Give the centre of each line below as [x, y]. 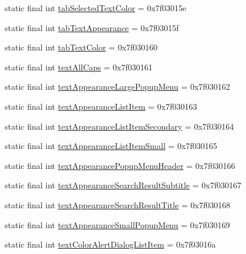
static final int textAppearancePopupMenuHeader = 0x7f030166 [120, 165]
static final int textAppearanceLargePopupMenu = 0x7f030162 [117, 87]
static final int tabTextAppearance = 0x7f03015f [92, 27]
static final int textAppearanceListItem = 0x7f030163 [101, 106]
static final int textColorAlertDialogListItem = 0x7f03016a [110, 244]
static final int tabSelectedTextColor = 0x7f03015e [96, 8]
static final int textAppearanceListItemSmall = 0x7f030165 [111, 146]
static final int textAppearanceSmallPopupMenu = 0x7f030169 [117, 224]
